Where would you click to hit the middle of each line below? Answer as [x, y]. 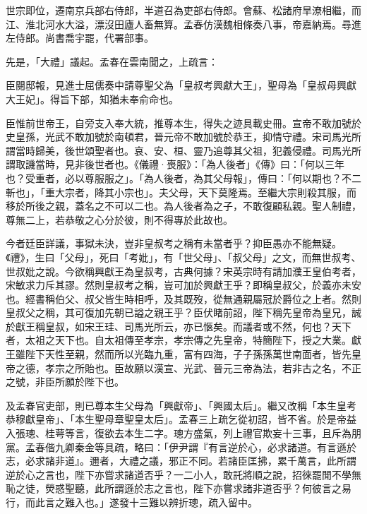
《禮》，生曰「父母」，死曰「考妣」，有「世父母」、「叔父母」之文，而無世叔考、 [183, 257]
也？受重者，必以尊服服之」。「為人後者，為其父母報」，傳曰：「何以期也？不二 [183, 178]
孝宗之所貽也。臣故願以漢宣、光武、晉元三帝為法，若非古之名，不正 [203, 367]
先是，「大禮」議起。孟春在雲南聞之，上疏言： [112, 61]
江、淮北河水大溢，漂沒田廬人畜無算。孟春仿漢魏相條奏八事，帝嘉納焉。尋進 [183, 24]
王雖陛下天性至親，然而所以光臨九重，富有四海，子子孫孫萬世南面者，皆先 [179, 354]
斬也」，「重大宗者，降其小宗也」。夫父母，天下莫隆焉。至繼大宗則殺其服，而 [181, 192]
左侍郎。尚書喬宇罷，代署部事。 [80, 38]
